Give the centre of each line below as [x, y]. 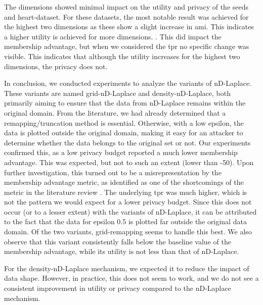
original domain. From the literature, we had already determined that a [115, 112]
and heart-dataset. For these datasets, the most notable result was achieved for [126, 16]
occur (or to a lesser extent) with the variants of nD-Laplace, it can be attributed [130, 211]
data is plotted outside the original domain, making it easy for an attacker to [124, 133]
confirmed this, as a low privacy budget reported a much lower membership [121, 152]
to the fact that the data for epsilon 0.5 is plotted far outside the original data [125, 221]
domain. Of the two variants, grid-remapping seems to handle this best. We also [128, 232]
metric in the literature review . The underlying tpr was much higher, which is [126, 192]
